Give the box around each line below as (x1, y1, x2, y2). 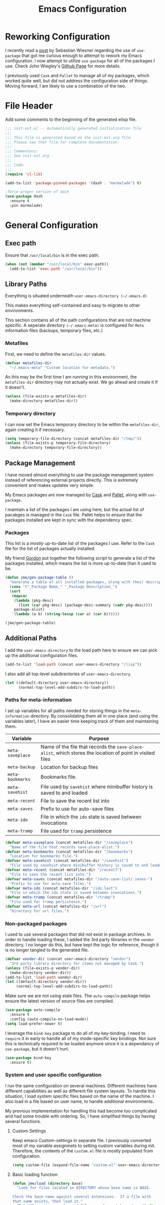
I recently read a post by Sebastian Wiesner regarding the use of (5, 47, 136, 53)
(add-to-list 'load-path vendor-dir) (5, 975, 82, 980)
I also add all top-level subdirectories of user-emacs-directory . (5, 671, 132, 677)
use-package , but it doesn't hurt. (5, 1046, 70, 1052)
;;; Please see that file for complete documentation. (5, 140, 120, 144)
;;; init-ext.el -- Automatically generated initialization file (5, 126, 141, 131)
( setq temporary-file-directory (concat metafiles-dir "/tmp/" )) (5, 436, 141, 441)
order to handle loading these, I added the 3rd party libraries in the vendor (5, 937, 155, 943)
